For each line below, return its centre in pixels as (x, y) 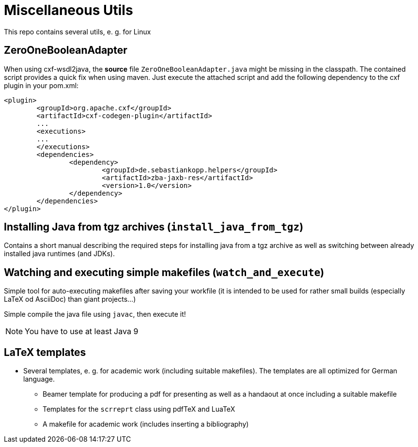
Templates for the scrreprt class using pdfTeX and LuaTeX (139, 409)
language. (39, 379)
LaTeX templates (45, 352)
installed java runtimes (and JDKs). (59, 254)
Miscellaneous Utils (69, 10)
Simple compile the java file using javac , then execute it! (95, 314)
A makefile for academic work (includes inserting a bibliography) (146, 424)
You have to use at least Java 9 (82, 331)
